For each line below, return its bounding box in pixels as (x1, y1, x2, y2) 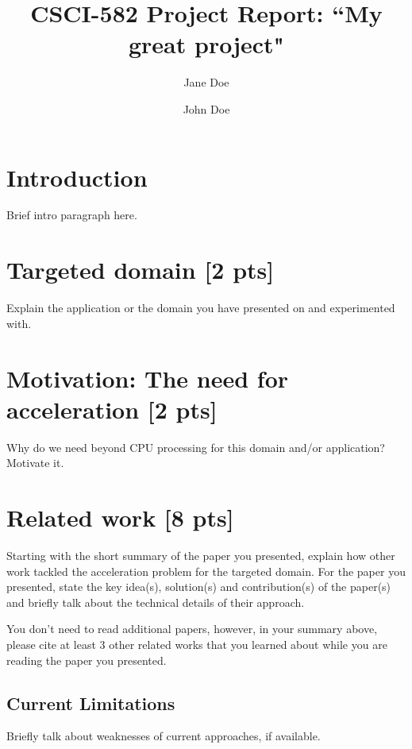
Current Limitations (6, 690, 175, 715)
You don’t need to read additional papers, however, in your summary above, (6, 620, 378, 637)
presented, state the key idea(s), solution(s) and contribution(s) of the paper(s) (6, 578, 391, 595)
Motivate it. (6, 454, 64, 471)
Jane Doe (183, 74, 229, 91)
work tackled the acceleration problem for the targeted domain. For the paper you (6, 562, 406, 579)
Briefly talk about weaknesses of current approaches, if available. (6, 728, 321, 744)
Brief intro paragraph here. (6, 207, 137, 223)
